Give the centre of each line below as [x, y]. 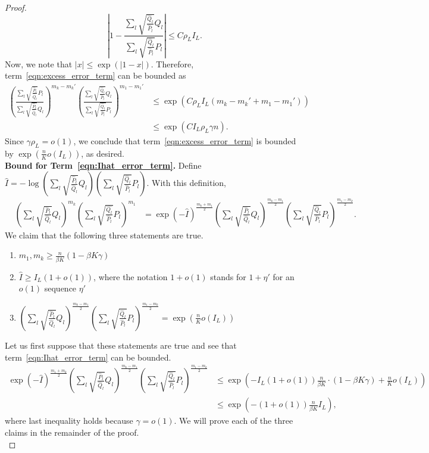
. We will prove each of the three [234, 421]
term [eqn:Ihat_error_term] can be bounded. [88, 357]
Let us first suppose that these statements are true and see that [121, 345]
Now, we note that [39, 63]
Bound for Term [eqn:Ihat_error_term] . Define [103, 165]
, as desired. [103, 153]
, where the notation [131, 276]
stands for [228, 276]
